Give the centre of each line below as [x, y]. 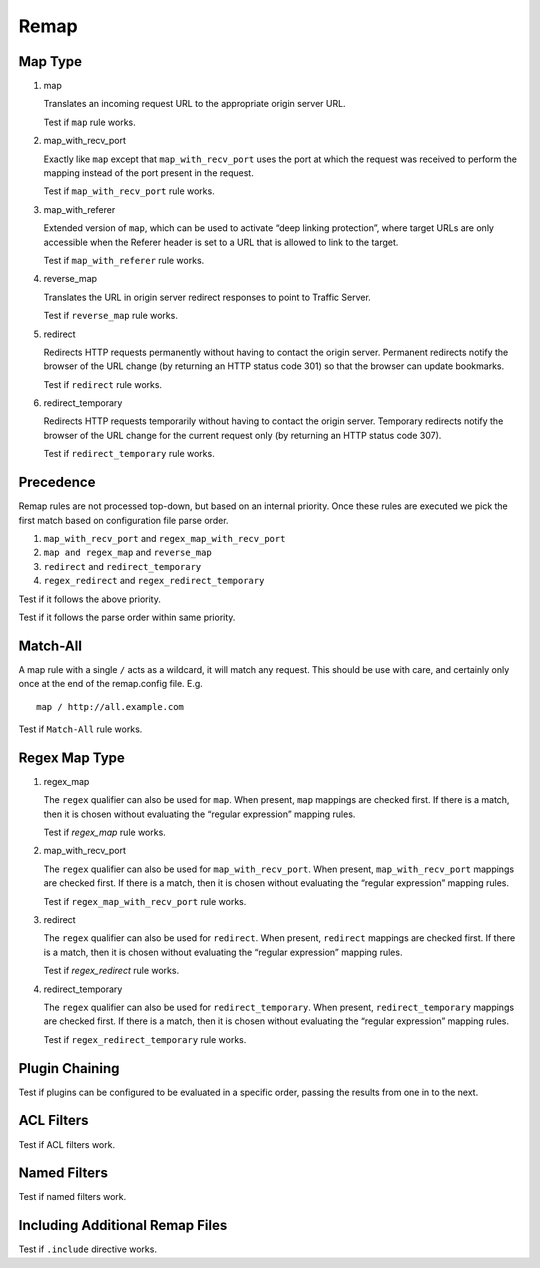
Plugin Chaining [69, 1068]
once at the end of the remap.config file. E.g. [111, 684]
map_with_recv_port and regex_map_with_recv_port [164, 538]
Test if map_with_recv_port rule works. [129, 191]
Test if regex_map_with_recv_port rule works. [145, 901]
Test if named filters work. [72, 1197]
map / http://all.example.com [110, 706]
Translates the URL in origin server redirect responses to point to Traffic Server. [207, 297]
